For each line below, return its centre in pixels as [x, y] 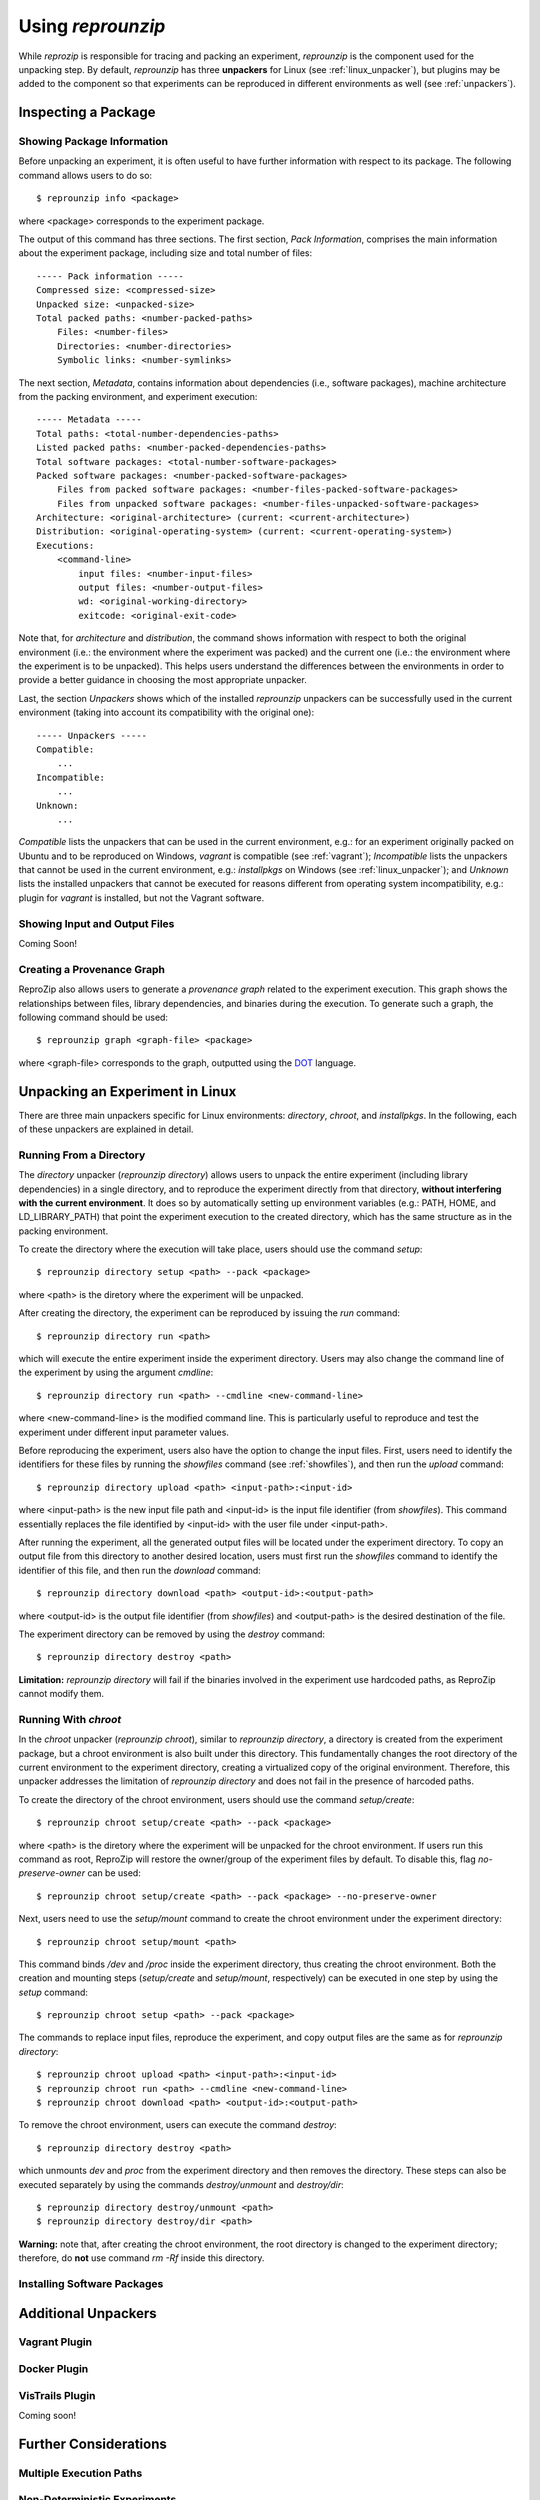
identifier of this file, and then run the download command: [140, 1570]
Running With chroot [70, 1719]
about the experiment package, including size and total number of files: [165, 253]
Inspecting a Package [87, 112]
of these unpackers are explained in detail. [106, 1129]
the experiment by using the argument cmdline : [116, 1372]
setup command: [53, 1992]
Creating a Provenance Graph [91, 969]
